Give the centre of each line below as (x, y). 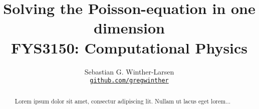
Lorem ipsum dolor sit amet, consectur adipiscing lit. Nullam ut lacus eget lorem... (123, 101)
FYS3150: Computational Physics (129, 47)
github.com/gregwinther (129, 81)
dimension (129, 28)
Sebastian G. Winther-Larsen (129, 71)
